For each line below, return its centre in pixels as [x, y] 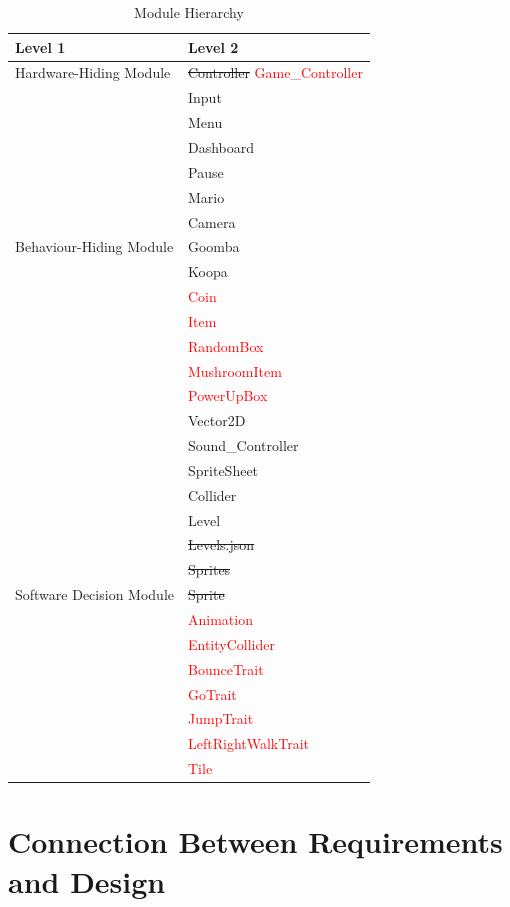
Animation [220, 619]
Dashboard [221, 146]
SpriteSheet [223, 469]
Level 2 [213, 46]
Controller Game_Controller [275, 72]
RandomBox [225, 345]
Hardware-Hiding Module [93, 72]
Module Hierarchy [189, 12]
